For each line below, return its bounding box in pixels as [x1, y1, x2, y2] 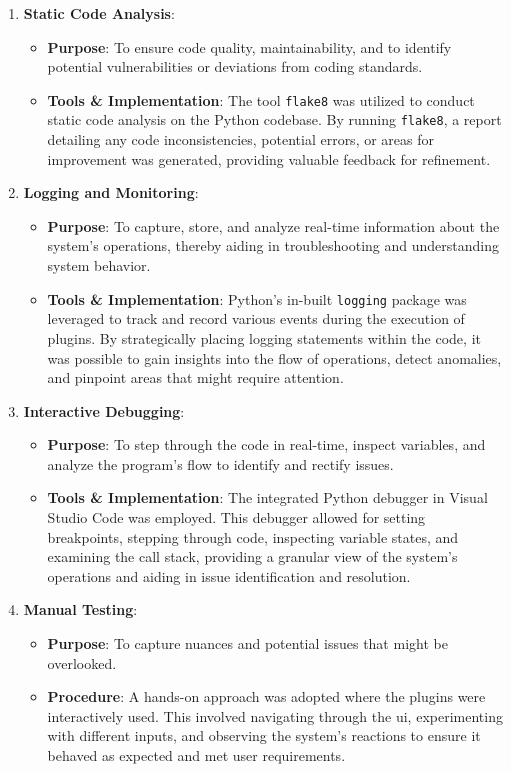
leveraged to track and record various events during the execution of [47, 308, 465, 329]
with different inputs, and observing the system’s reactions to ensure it [47, 725, 481, 746]
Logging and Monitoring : [23, 182, 199, 203]
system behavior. [47, 255, 151, 276]
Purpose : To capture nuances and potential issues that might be [47, 633, 448, 654]
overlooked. [47, 652, 117, 673]
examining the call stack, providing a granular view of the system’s [47, 546, 458, 567]
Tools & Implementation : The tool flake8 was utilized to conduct [47, 89, 475, 110]
